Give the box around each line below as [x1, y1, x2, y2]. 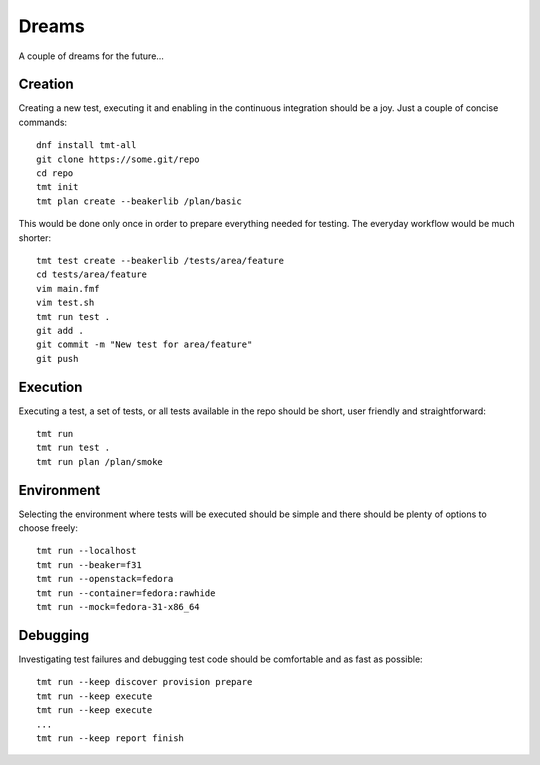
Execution [18, 378, 83, 395]
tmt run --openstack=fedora [36, 573, 174, 585]
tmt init [36, 181, 79, 193]
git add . [36, 325, 84, 336]
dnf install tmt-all [36, 140, 137, 151]
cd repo [36, 168, 74, 179]
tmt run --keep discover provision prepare [36, 676, 253, 688]
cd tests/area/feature [36, 269, 148, 280]
